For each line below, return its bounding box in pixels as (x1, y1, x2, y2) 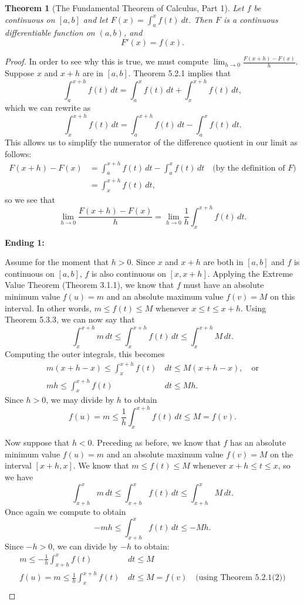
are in (82, 67, 103, 79)
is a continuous (223, 13, 278, 25)
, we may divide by (46, 393, 114, 406)
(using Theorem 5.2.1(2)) (195, 574, 286, 582)
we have (5, 471, 33, 483)
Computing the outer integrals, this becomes (5, 348, 165, 360)
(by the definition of (212, 164, 285, 172)
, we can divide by (52, 539, 118, 552)
